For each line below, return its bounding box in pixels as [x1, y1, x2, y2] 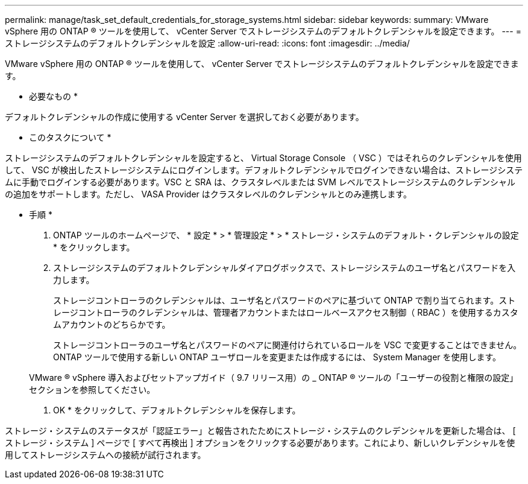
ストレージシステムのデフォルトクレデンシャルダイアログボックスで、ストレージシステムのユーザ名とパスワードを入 [53, 263, 516, 273]
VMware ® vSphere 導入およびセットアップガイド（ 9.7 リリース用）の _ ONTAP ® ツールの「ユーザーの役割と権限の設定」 [29, 372, 518, 383]
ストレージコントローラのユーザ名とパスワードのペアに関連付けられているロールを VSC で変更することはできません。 [53, 340, 522, 350]
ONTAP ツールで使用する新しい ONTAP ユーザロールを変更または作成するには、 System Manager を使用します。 [53, 352, 501, 362]
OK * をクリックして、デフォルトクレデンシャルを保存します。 [53, 405, 301, 415]
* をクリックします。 [53, 242, 135, 252]
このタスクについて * [29, 132, 112, 142]
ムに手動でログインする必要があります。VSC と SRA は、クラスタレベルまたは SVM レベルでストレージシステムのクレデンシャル [5, 177, 516, 187]
